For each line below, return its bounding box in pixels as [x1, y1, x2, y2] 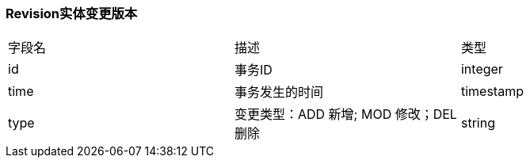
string [460, 115, 495, 132]
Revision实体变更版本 [6, 6, 138, 21]
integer [460, 61, 503, 78]
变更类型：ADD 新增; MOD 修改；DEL [234, 106, 457, 123]
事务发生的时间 [234, 84, 323, 101]
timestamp [460, 83, 524, 100]
